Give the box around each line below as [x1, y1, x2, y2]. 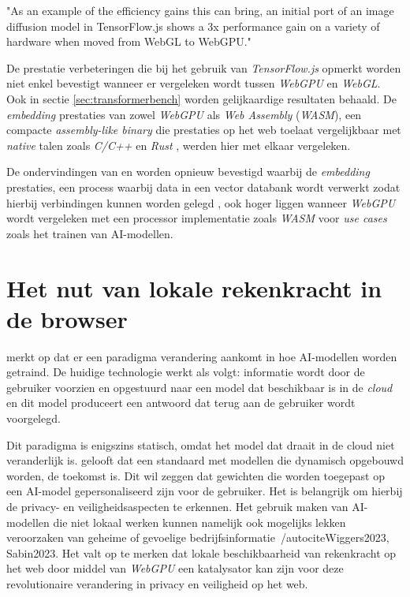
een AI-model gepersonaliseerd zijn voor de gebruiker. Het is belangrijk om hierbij [6, 483, 403, 499]
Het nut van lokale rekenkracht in [6, 271, 382, 304]
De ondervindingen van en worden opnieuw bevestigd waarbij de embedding [6, 163, 370, 180]
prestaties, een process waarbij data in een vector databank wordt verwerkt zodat [6, 178, 401, 195]
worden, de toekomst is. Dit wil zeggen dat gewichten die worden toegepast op [6, 467, 385, 483]
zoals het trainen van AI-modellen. [6, 225, 173, 241]
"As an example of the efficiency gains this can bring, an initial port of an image [6, 2, 394, 18]
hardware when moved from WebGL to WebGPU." [6, 33, 252, 50]
